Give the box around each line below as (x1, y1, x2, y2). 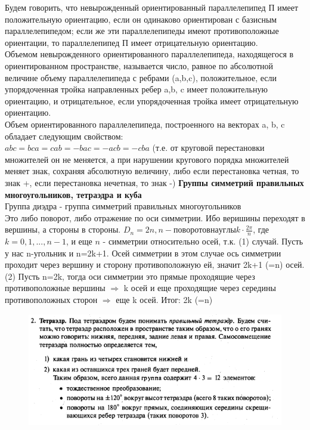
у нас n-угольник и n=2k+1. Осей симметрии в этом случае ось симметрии (5, 246, 281, 259)
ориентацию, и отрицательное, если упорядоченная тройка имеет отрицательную (5, 94, 299, 107)
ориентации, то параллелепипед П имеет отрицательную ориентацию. (5, 36, 258, 48)
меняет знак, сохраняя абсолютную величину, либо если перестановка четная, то (5, 165, 299, 177)
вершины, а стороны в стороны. (5, 223, 121, 236)
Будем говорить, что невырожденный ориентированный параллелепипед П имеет (5, 1, 299, 13)
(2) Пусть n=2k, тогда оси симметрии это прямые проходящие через (5, 270, 255, 282)
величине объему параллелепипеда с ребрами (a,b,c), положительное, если (5, 71, 277, 83)
